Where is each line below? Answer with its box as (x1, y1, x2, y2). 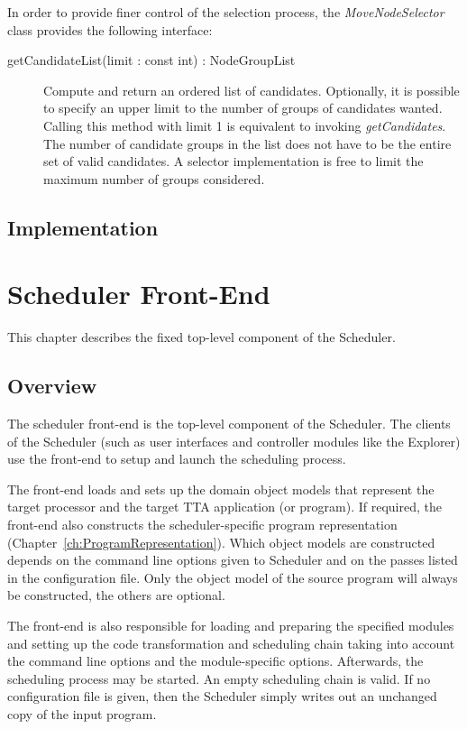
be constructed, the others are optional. (7, 586, 225, 604)
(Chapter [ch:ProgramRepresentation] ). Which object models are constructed (7, 532, 435, 551)
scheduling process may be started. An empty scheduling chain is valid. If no (7, 669, 431, 687)
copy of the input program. (7, 704, 157, 723)
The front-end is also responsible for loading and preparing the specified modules (7, 615, 454, 634)
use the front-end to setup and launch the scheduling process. (7, 449, 346, 468)
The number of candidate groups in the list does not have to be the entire (43, 134, 452, 152)
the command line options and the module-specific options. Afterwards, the (7, 651, 424, 670)
